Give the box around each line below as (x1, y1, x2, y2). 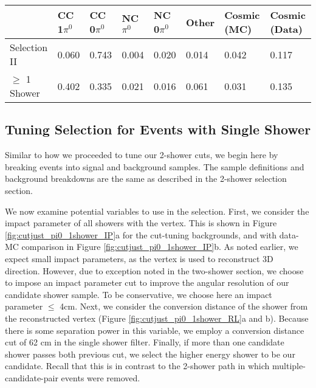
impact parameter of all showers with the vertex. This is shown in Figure (5, 217, 277, 229)
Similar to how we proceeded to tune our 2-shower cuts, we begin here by (5, 148, 278, 161)
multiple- (272, 359, 306, 372)
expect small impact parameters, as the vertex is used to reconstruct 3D (5, 252, 273, 265)
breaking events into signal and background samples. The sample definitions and (5, 160, 304, 173)
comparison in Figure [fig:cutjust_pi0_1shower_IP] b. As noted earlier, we (21, 240, 298, 253)
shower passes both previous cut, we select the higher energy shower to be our (5, 347, 295, 360)
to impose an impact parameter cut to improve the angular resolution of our (5, 276, 289, 289)
